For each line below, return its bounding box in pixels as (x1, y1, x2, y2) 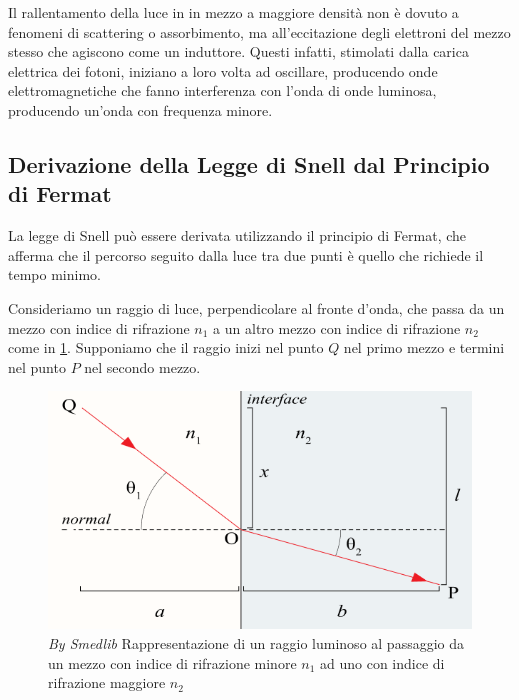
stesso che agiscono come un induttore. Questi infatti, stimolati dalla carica (8, 41, 469, 62)
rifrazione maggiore (48, 672, 166, 693)
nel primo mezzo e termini (343, 337, 505, 358)
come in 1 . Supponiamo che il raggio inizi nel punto (8, 337, 324, 358)
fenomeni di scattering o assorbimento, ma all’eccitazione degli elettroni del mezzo (8, 21, 511, 42)
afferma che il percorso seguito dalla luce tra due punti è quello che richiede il (8, 244, 484, 265)
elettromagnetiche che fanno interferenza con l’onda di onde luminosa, (8, 80, 437, 101)
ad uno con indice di (320, 652, 445, 673)
